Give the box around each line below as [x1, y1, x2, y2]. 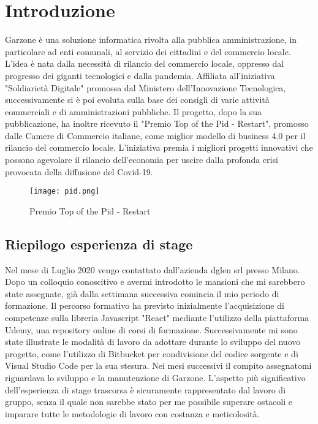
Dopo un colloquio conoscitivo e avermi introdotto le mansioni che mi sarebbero [5, 275, 305, 288]
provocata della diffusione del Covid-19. [5, 165, 153, 178]
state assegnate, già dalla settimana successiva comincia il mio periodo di [5, 287, 279, 300]
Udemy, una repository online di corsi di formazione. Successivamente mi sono [5, 323, 298, 336]
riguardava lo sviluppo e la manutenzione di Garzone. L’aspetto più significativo [5, 371, 306, 384]
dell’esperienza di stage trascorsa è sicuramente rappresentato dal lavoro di [5, 383, 286, 396]
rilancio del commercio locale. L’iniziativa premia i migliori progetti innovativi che [5, 141, 313, 154]
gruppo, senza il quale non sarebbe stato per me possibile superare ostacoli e [5, 395, 292, 408]
